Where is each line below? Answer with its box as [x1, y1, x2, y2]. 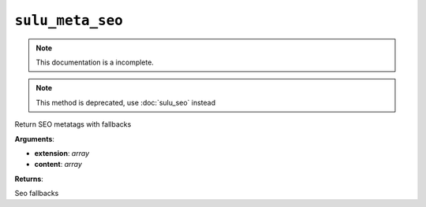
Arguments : [14, 134, 55, 143]
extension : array [34, 148, 90, 157]
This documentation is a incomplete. [35, 57, 154, 67]
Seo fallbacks [14, 189, 59, 198]
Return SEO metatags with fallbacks [14, 120, 132, 129]
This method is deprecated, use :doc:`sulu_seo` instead [35, 98, 216, 107]
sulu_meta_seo [14, 12, 124, 29]
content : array [34, 160, 83, 169]
